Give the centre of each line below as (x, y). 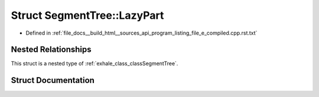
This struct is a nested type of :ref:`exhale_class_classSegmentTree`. (95, 63)
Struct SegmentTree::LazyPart (87, 15)
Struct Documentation (53, 80)
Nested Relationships (51, 50)
